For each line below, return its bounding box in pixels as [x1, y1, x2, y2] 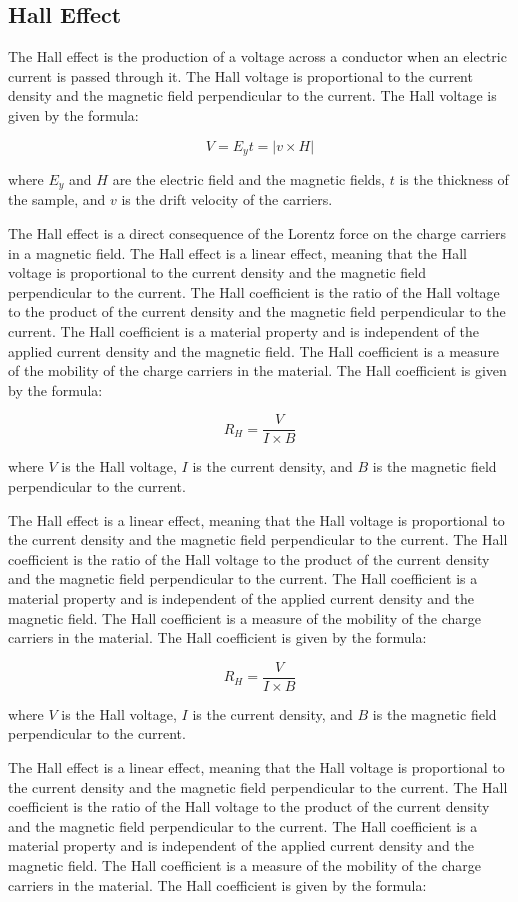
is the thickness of [399, 169, 509, 190]
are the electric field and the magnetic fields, [112, 169, 385, 190]
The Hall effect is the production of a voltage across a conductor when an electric [8, 46, 507, 67]
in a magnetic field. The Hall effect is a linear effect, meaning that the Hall [8, 242, 467, 263]
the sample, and [8, 189, 106, 210]
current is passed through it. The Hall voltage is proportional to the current [8, 65, 473, 86]
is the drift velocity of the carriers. [121, 189, 333, 210]
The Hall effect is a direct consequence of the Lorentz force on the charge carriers [8, 223, 506, 244]
